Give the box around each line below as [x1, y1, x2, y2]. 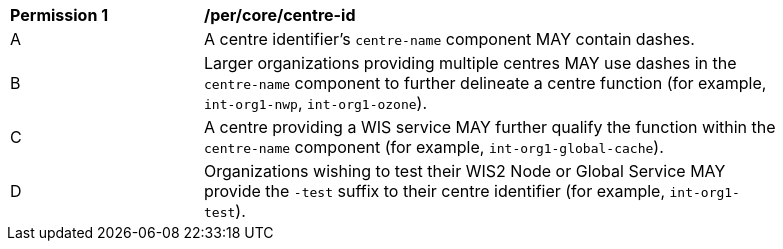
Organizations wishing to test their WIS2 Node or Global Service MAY [204, 161, 726, 181]
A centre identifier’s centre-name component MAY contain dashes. [204, 29, 695, 49]
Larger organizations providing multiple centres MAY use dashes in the [204, 53, 737, 73]
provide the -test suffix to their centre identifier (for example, [204, 181, 665, 201]
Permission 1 [10, 5, 109, 25]
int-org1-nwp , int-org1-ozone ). [204, 93, 428, 113]
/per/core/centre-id [204, 5, 356, 25]
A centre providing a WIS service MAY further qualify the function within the [204, 117, 776, 137]
